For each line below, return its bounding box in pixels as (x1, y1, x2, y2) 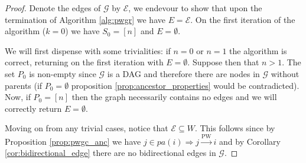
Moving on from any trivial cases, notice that (5, 122, 168, 134)
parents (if (5, 79, 43, 91)
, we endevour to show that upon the (128, 2, 262, 14)
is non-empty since (29, 67, 96, 79)
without (271, 67, 300, 79)
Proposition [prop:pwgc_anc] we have (5, 135, 141, 147)
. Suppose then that (187, 56, 259, 68)
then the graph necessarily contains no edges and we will (71, 91, 277, 103)
